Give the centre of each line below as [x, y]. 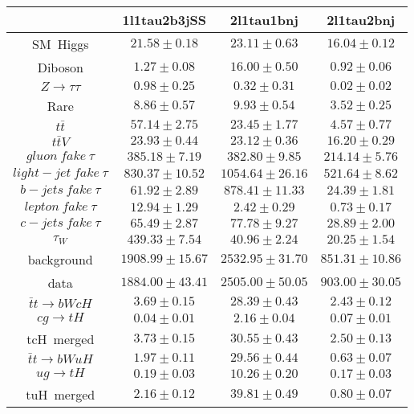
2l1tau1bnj [264, 20]
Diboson [60, 67]
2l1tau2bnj [361, 20]
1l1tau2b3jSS [164, 20]
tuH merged [61, 395]
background [60, 260]
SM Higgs [61, 44]
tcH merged [61, 338]
